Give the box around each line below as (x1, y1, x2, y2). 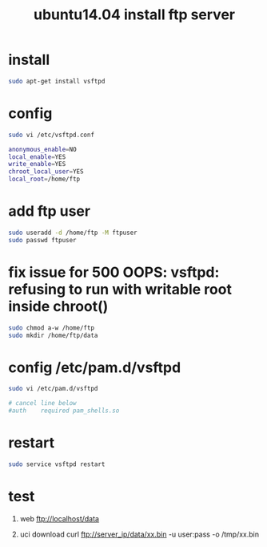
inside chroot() (8, 297, 109, 315)
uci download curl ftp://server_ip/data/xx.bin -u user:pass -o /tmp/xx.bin (19, 529, 260, 539)
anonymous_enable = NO (8, 145, 78, 153)
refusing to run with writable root (8, 280, 232, 298)
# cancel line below (8, 399, 78, 407)
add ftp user (8, 202, 90, 221)
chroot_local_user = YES (8, 168, 84, 176)
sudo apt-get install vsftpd (8, 77, 106, 85)
